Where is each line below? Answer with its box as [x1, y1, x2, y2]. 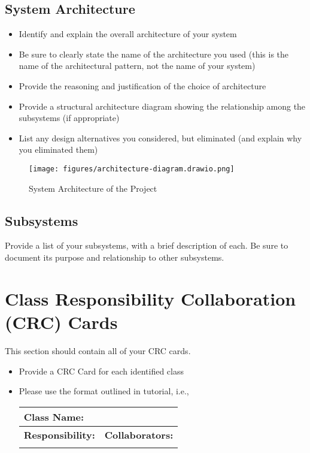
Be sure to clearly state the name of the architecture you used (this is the [19, 47, 289, 60]
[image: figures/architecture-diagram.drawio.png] [29, 164, 235, 173]
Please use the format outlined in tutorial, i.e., [19, 385, 189, 397]
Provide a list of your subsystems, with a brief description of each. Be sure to [5, 239, 288, 252]
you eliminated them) [19, 143, 98, 156]
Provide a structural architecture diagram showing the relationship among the [19, 99, 306, 112]
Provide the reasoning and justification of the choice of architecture [19, 79, 266, 92]
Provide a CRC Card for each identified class [19, 364, 184, 377]
